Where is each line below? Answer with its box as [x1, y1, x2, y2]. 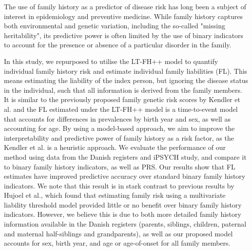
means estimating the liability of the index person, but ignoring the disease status [4, 75, 249, 85]
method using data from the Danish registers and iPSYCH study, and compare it [4, 151, 247, 162]
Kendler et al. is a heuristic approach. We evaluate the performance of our [4, 142, 226, 152]
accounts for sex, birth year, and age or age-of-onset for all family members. [4, 238, 231, 248]
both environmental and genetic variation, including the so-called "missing [4, 21, 225, 31]
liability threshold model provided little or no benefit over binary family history [4, 199, 242, 209]
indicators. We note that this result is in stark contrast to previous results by [4, 180, 234, 190]
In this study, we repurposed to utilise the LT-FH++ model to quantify [4, 56, 218, 66]
